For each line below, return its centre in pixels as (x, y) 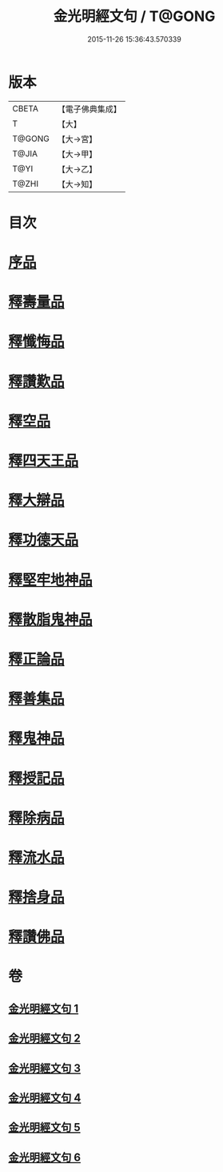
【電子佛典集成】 (89, 109)
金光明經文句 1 (44, 1008)
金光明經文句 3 (45, 1068)
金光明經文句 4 (45, 1098)
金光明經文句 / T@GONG (134, 16)
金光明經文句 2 (45, 1039)
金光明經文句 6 (45, 1157)
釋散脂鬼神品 (51, 619)
